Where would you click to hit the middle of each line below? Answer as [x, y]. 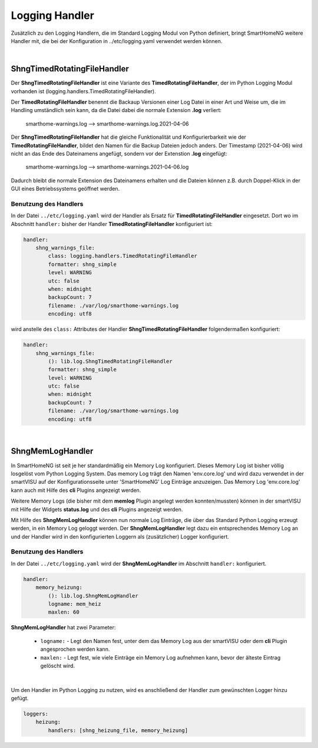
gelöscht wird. [58, 665]
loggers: [36, 714]
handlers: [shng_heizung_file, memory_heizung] [118, 730]
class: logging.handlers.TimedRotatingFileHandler [122, 256]
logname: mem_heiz [74, 604]
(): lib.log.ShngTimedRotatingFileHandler [110, 361]
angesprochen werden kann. [75, 649]
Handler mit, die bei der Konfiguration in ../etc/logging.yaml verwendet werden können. [117, 41]
